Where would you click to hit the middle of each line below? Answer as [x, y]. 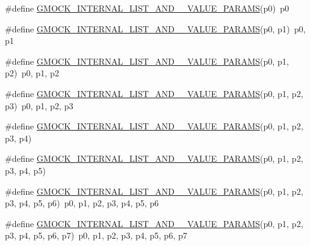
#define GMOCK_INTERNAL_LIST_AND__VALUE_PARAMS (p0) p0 [147, 8]
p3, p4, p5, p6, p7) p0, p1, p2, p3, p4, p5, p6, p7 [96, 235]
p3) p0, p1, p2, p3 [39, 105]
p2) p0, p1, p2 [32, 73]
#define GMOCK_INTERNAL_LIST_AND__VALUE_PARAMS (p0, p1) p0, [155, 28]
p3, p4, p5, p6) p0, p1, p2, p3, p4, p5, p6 [82, 203]
